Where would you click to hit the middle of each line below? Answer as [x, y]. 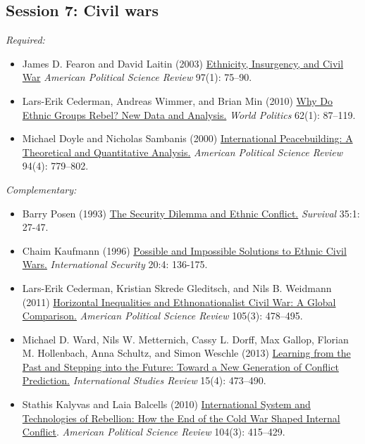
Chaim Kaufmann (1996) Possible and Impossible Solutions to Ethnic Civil [184, 250]
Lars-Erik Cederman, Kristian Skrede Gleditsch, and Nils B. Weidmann [177, 287]
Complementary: [41, 189]
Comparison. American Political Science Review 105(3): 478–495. [162, 316]
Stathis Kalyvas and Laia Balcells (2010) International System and [166, 404]
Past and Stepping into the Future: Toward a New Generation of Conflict [180, 366]
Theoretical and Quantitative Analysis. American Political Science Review [182, 152]
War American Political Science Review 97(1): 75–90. [137, 77]
